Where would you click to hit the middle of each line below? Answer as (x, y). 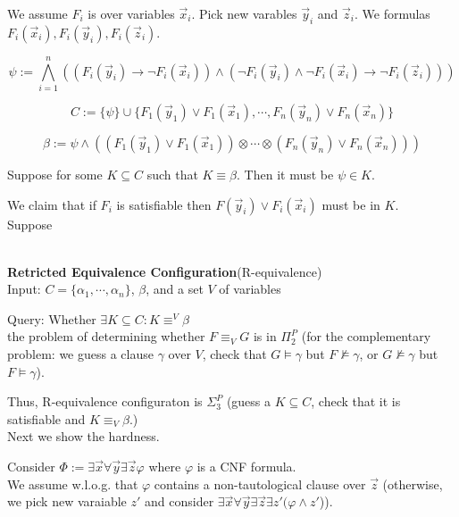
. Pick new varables (244, 13)
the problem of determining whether (106, 336)
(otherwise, (413, 484)
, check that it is (356, 401)
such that (172, 174)
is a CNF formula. (246, 467)
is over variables (131, 13)
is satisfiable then (164, 204)
